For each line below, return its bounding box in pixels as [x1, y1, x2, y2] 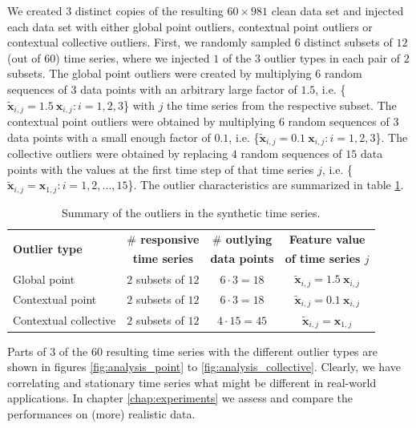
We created [7, 2, 63, 18]
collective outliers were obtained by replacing [7, 145, 228, 162]
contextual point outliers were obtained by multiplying [7, 113, 276, 130]
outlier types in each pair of [264, 49, 400, 66]
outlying [225, 230, 273, 247]
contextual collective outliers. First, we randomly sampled [7, 34, 292, 50]
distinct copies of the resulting [75, 2, 224, 18]
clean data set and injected [271, 2, 404, 18]
